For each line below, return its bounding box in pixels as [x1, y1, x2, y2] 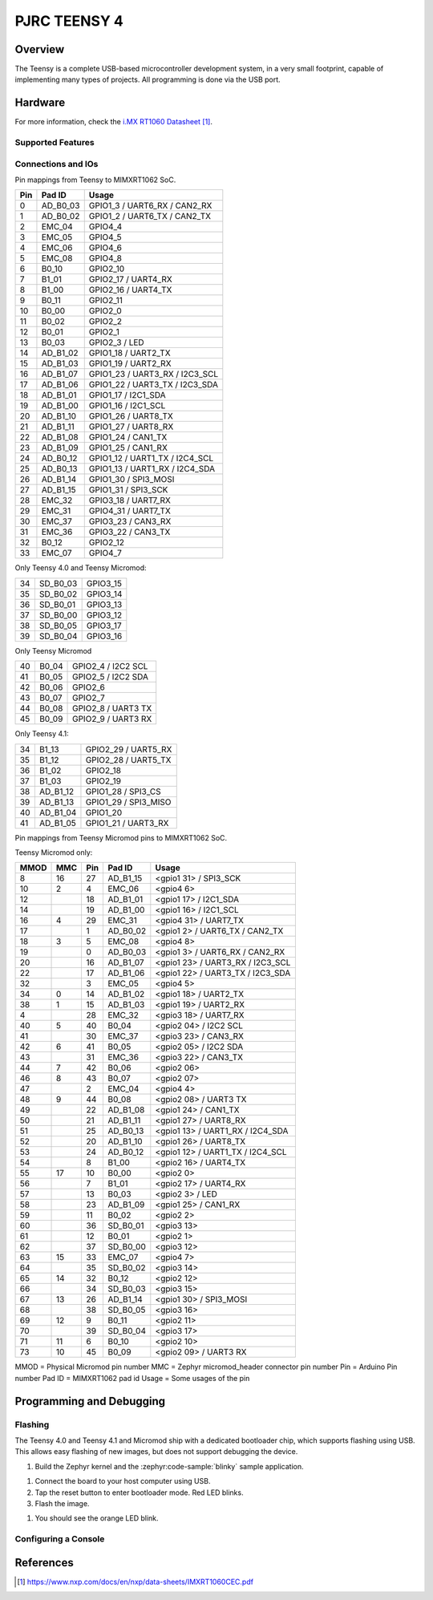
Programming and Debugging [14, 1394, 166, 1408]
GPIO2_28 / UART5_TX [85, 754, 172, 765]
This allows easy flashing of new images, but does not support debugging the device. [14, 1447, 298, 1456]
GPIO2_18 [85, 764, 122, 776]
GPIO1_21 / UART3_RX [85, 817, 169, 828]
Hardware [14, 96, 66, 110]
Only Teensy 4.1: [14, 729, 70, 739]
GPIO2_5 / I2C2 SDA [72, 671, 148, 683]
